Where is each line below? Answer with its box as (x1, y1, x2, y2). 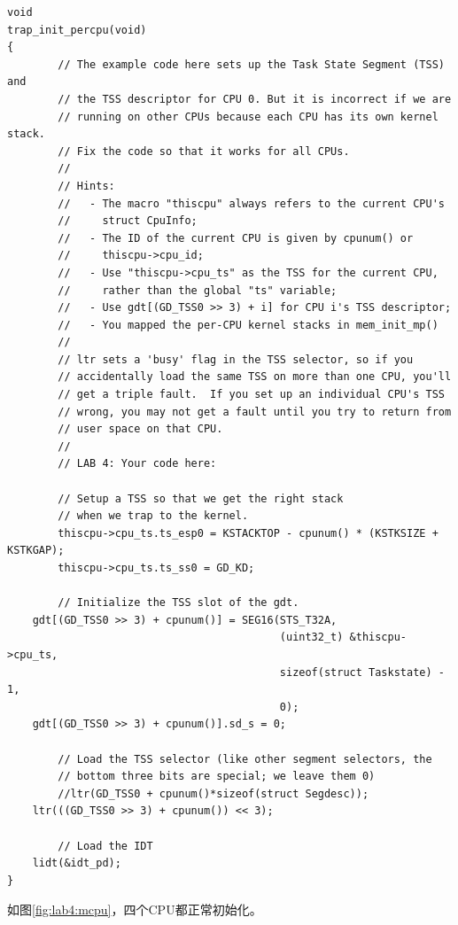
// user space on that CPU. (58, 423, 223, 436)
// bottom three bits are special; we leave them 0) (58, 770, 376, 783)
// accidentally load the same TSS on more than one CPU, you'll (58, 370, 452, 384)
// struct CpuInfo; (58, 214, 198, 228)
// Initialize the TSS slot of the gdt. (58, 596, 299, 610)
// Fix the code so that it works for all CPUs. (58, 144, 350, 158)
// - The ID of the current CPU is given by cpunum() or (58, 231, 414, 245)
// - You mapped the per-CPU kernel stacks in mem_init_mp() (58, 318, 439, 331)
